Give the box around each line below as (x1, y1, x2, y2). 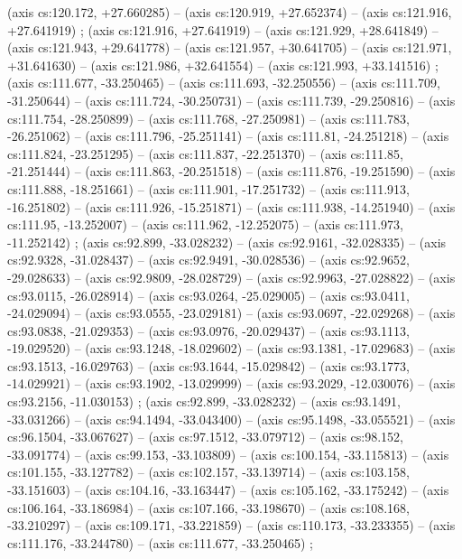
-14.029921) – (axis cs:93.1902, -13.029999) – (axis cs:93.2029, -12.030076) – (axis (7, 374, 456, 393)
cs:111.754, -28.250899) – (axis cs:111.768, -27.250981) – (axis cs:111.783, (7, 108, 411, 127)
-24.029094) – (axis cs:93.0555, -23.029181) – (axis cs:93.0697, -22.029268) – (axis (7, 303, 456, 322)
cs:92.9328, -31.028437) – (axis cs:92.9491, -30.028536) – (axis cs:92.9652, (7, 250, 411, 269)
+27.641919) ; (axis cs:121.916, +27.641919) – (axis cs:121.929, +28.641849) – (7, 20, 439, 39)
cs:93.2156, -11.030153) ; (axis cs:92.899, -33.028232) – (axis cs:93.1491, (7, 392, 401, 411)
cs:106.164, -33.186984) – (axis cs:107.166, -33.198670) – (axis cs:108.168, (7, 498, 411, 517)
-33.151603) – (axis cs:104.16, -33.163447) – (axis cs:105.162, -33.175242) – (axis (7, 480, 449, 499)
